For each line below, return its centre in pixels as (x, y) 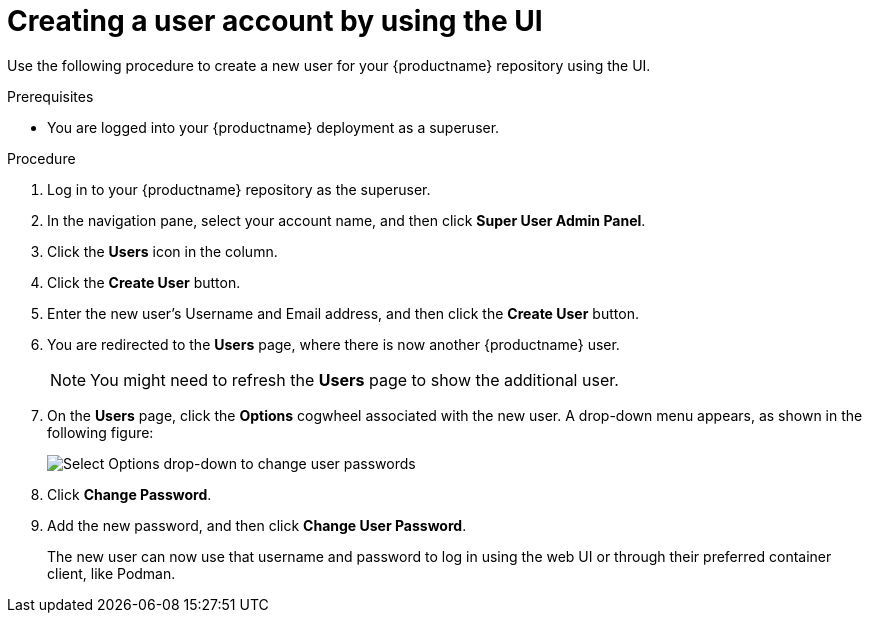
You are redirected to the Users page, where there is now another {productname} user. (333, 344)
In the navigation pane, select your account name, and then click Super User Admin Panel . (346, 220)
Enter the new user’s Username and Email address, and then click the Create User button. (343, 313)
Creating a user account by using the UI (275, 21)
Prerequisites (50, 96)
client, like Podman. (111, 573)
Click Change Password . (129, 494)
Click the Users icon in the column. (162, 251)
